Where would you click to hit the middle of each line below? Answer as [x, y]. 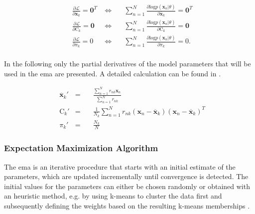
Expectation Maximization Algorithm [81, 148]
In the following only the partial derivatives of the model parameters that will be [127, 64]
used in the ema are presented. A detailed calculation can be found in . [113, 73]
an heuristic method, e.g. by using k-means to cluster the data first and [113, 196]
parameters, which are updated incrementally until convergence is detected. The [126, 176]
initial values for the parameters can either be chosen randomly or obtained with [127, 186]
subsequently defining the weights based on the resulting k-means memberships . [127, 206]
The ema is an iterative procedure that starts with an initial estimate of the [120, 166]
